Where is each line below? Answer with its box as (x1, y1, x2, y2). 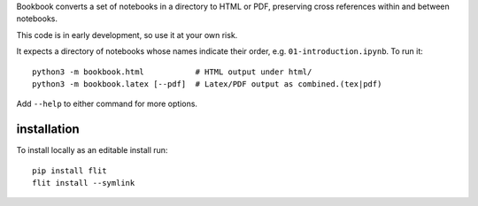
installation (16, 122, 80, 137)
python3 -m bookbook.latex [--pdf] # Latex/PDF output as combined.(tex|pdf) (32, 79, 382, 88)
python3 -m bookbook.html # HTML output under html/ (32, 66, 312, 77)
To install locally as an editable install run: (16, 145, 168, 156)
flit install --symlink (32, 178, 135, 188)
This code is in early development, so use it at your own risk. (16, 29, 238, 40)
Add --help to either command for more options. (16, 98, 198, 110)
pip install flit (32, 165, 107, 176)
